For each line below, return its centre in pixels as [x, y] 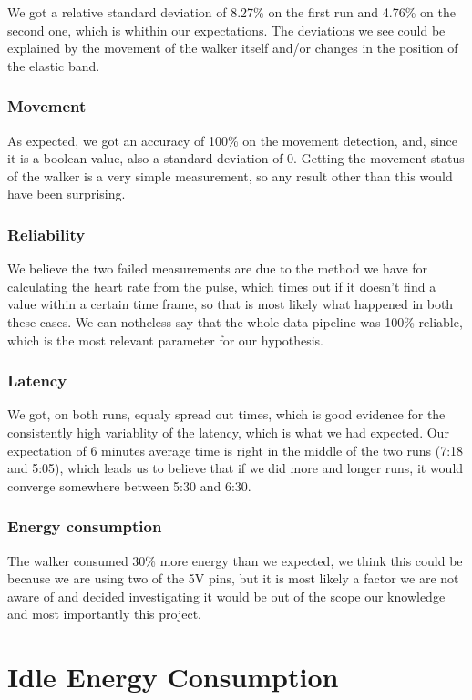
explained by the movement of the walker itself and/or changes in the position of [233, 48]
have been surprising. [67, 194]
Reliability [46, 234]
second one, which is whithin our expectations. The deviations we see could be [226, 30]
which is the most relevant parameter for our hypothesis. [165, 340]
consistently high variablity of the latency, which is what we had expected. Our [228, 432]
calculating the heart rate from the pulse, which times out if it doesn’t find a [222, 286]
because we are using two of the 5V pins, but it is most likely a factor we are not [233, 578]
